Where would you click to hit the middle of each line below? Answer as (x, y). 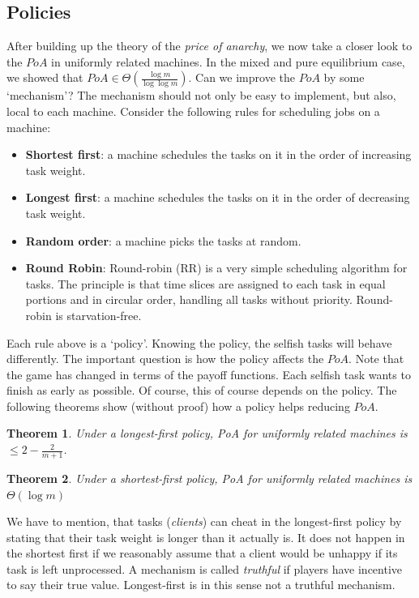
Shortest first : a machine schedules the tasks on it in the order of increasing (218, 154)
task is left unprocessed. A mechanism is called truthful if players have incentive (205, 568)
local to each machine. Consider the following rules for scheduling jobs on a (193, 111)
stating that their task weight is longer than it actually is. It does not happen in (206, 537)
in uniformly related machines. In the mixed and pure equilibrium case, (228, 61)
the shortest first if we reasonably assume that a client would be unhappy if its (202, 553)
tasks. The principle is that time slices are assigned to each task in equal (205, 283)
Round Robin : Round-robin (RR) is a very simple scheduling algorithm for (216, 268)
